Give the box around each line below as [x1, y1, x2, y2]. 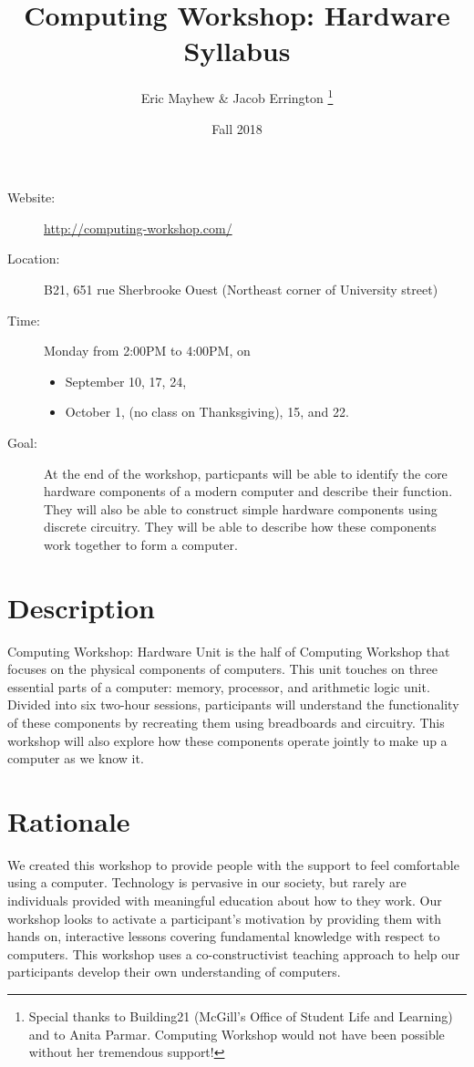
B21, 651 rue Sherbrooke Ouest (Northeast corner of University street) [44, 279, 438, 298]
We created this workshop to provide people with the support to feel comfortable [7, 855, 459, 874]
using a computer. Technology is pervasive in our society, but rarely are [7, 873, 407, 892]
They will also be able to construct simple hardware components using [44, 499, 438, 518]
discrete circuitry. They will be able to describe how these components [44, 517, 437, 536]
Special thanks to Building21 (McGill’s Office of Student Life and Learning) [28, 1007, 453, 1026]
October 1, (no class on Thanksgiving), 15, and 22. [65, 402, 349, 421]
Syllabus [183, 32, 291, 69]
